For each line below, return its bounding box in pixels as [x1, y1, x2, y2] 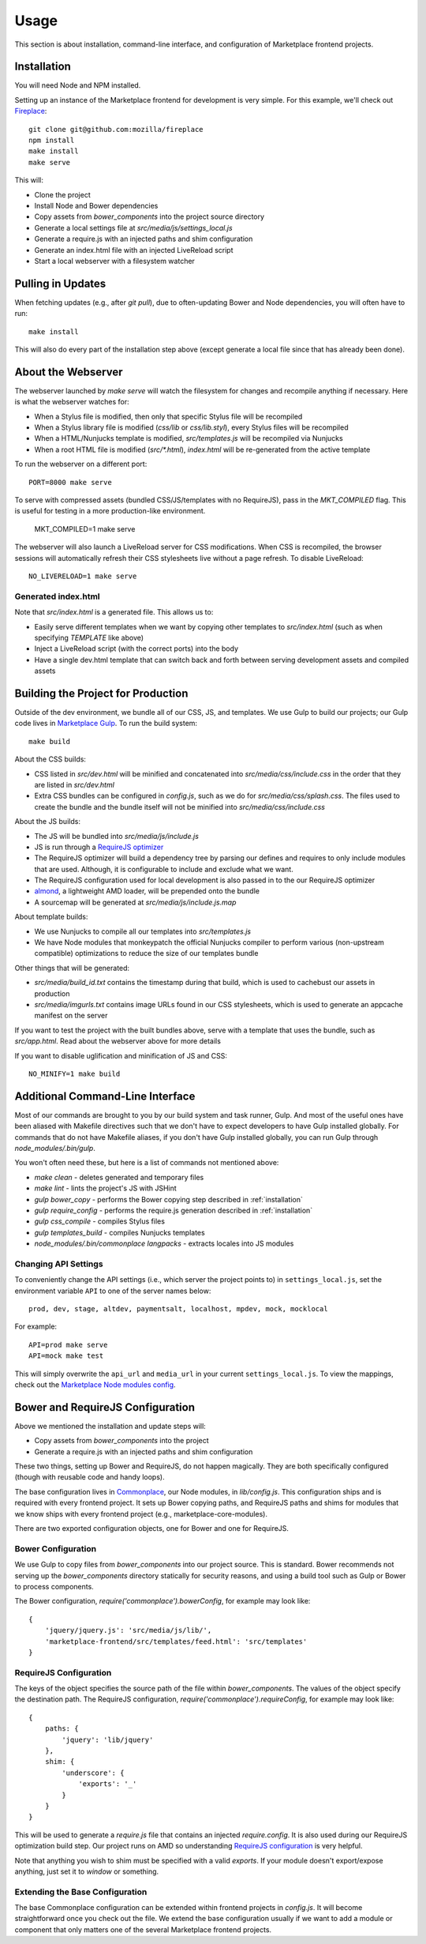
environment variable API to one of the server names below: [14, 1286, 211, 1295]
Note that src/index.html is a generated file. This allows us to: [14, 607, 214, 617]
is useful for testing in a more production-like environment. [14, 506, 206, 516]
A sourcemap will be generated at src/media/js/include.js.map [34, 897, 237, 907]
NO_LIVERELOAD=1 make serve [28, 571, 137, 581]
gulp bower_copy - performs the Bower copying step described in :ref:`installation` [34, 1194, 303, 1204]
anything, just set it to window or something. [14, 1867, 159, 1876]
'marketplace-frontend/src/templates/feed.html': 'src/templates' [44, 1637, 308, 1646]
